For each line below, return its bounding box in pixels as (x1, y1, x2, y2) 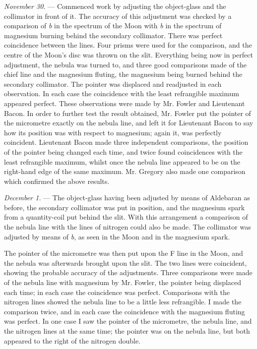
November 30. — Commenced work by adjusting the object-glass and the (4, 1, 226, 11)
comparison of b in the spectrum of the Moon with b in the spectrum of (4, 20, 222, 31)
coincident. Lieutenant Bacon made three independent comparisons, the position (4, 137, 249, 147)
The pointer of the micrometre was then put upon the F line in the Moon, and (4, 248, 243, 258)
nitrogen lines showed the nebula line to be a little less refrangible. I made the (4, 296, 242, 307)
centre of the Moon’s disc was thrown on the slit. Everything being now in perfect (4, 49, 253, 59)
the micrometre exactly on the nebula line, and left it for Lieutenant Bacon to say (4, 117, 254, 128)
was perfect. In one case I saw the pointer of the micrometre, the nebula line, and (4, 316, 252, 326)
